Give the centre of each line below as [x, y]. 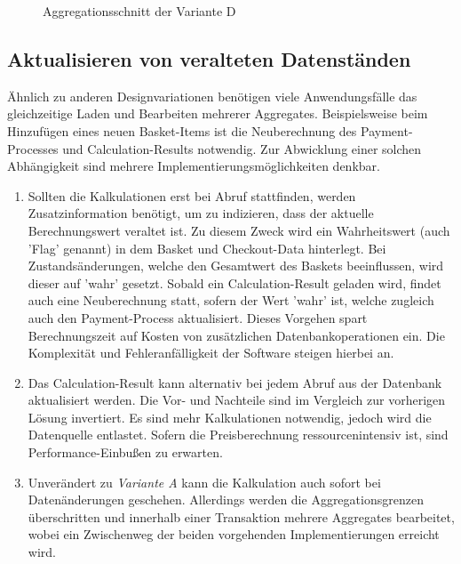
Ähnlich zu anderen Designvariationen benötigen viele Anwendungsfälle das [212, 96]
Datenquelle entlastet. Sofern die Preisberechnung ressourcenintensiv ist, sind [238, 435]
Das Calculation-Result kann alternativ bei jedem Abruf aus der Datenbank [235, 382]
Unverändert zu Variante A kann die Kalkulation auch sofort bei [204, 482]
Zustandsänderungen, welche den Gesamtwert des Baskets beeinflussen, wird [236, 266]
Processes [33, 148]
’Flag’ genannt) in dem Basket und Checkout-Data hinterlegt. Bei [207, 248]
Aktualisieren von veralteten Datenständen [209, 58]
